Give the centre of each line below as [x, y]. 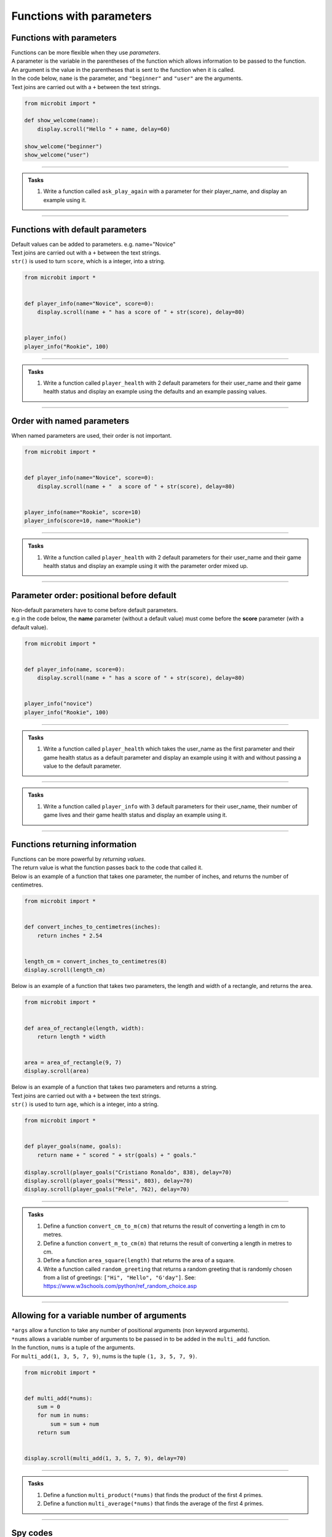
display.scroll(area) [57, 1071]
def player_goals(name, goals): [73, 1146]
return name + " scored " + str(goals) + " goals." [117, 1155]
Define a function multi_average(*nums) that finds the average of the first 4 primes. [153, 1504]
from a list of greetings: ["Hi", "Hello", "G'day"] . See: [120, 1278]
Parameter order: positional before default [94, 595]
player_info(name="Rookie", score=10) [83, 512]
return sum [53, 1433]
